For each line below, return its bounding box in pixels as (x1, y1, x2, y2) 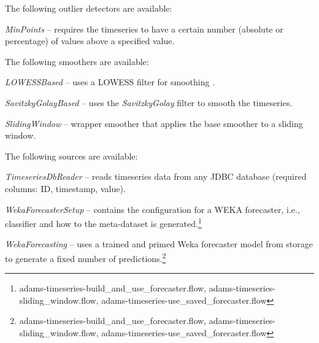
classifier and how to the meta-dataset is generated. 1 (5, 215, 202, 229)
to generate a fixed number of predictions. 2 (5, 250, 166, 264)
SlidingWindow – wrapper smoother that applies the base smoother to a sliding (5, 117, 303, 129)
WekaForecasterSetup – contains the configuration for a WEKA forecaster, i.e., (5, 202, 300, 215)
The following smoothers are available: (5, 55, 149, 67)
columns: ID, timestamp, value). (5, 182, 126, 195)
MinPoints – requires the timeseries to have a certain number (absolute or (5, 22, 283, 35)
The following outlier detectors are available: (5, 2, 172, 14)
